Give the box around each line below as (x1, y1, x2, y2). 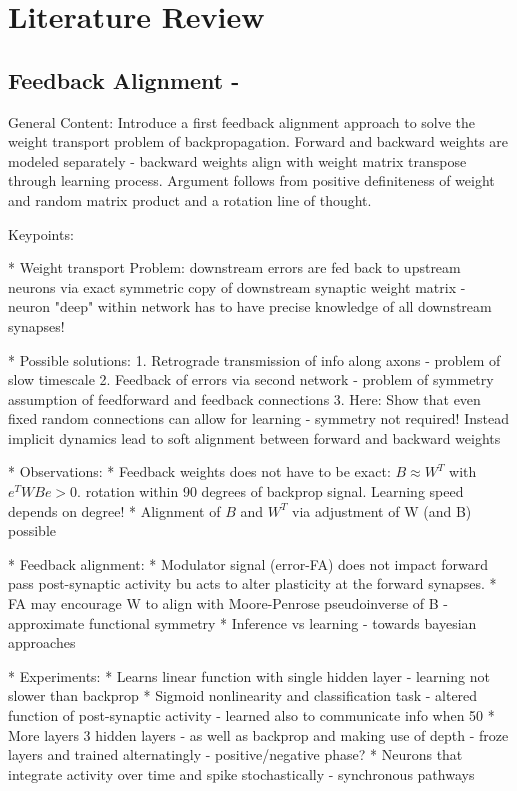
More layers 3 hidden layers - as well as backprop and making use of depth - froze (8, 724, 509, 745)
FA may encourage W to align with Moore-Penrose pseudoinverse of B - (8, 593, 448, 614)
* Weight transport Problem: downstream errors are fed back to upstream (8, 257, 461, 278)
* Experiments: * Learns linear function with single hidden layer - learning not (8, 665, 490, 686)
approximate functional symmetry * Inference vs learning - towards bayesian (8, 612, 477, 633)
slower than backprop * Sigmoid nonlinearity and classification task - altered (8, 685, 478, 706)
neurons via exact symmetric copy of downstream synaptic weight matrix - (8, 276, 466, 297)
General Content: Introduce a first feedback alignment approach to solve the (8, 111, 476, 132)
